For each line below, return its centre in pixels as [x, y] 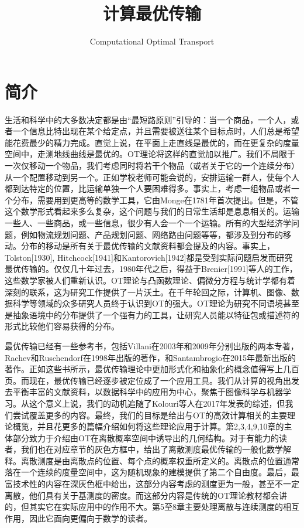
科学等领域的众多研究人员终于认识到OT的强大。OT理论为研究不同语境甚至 [156, 303]
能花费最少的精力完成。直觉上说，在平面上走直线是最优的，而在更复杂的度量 [152, 142]
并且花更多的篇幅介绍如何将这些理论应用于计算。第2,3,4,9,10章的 [160, 426]
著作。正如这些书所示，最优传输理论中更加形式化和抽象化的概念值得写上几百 [152, 369]
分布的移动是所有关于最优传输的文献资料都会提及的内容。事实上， [148, 246]
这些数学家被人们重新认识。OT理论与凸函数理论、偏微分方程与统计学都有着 [150, 280]
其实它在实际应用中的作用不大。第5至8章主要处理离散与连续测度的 [156, 507]
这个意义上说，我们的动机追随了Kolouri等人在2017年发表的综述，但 [157, 403]
